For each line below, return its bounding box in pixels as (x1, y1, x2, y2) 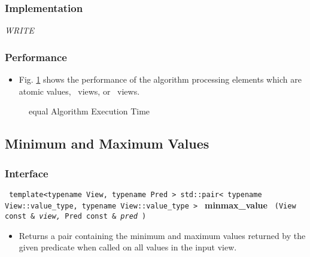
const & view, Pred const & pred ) (5, 212, 147, 221)
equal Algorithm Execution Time (29, 105, 150, 117)
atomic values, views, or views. (19, 84, 140, 97)
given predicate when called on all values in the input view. (19, 241, 237, 253)
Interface (5, 165, 48, 180)
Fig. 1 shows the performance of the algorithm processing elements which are (19, 73, 302, 86)
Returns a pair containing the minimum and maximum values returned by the (19, 229, 306, 241)
